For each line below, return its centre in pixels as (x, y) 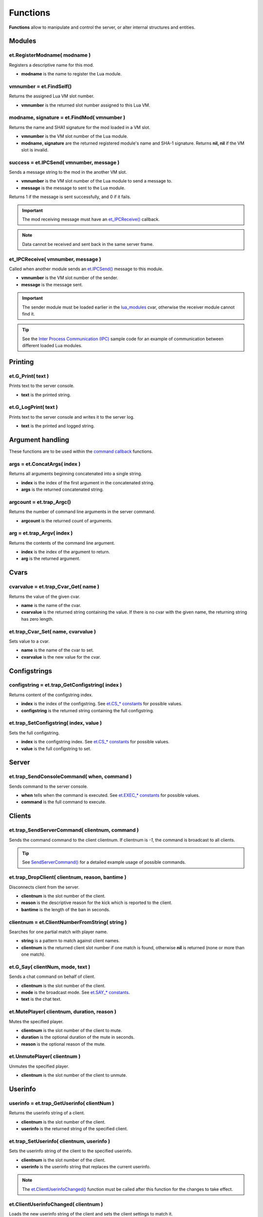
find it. (28, 313)
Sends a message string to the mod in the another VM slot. (68, 172)
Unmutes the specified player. (39, 1066)
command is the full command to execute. (64, 802)
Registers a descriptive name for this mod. (52, 65)
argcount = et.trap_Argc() (40, 502)
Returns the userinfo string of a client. (47, 1113)
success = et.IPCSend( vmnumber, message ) (64, 162)
